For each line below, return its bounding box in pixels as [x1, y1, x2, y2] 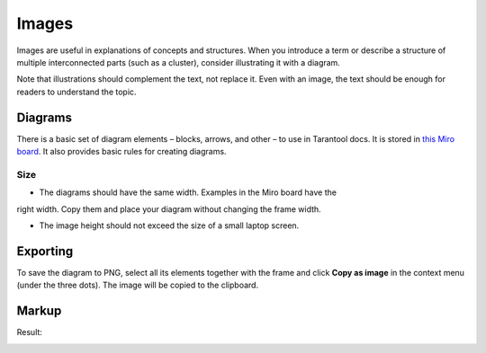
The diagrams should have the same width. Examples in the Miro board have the [39, 187, 337, 198]
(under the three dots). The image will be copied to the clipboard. [16, 279, 259, 291]
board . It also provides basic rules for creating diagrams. [16, 146, 227, 157]
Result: [16, 327, 42, 338]
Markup [16, 304, 62, 319]
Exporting [16, 243, 74, 259]
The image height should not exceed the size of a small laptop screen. [39, 220, 300, 231]
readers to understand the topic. [16, 86, 137, 97]
